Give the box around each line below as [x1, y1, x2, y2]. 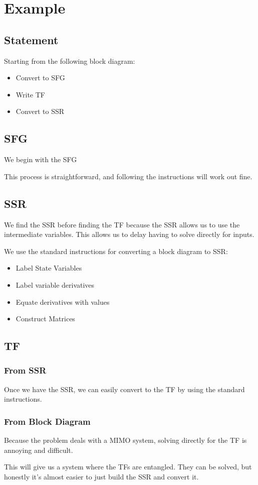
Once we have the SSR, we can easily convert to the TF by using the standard [4, 384, 245, 394]
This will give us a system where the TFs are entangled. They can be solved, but [4, 461, 252, 472]
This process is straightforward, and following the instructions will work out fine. [4, 171, 252, 181]
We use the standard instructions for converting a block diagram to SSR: [4, 246, 228, 256]
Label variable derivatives [16, 279, 95, 290]
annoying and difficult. [4, 444, 73, 455]
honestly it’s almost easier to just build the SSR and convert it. [4, 471, 199, 481]
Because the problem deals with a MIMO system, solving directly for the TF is [4, 435, 247, 445]
